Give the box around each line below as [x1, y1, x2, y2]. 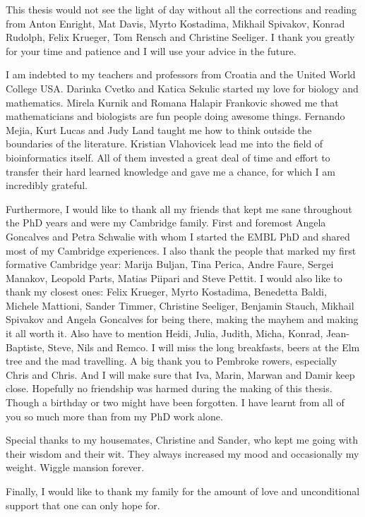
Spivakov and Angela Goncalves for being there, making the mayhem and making [6, 312, 359, 327]
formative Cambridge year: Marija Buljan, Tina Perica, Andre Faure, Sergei [6, 257, 334, 272]
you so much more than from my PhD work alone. [6, 408, 223, 423]
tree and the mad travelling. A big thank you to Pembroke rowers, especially [6, 353, 337, 368]
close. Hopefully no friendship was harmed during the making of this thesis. [6, 381, 333, 396]
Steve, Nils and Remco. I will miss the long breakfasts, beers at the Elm [47, 339, 360, 354]
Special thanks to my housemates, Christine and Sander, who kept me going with [6, 432, 358, 447]
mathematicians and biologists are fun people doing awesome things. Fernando [6, 109, 345, 123]
